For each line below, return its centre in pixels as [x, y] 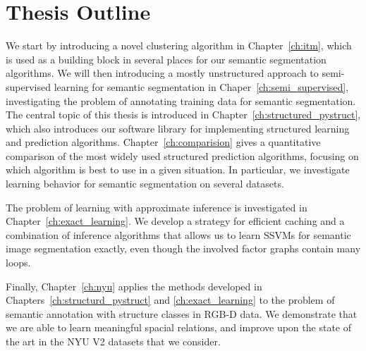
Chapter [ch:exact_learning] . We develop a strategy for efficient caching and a [175, 221]
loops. [18, 263]
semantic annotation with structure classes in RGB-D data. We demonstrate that [182, 313]
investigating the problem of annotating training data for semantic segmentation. [181, 100]
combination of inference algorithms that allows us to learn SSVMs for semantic [178, 234]
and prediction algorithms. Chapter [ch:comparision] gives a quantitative [163, 142]
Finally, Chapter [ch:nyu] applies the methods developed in [134, 286]
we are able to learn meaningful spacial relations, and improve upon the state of [178, 327]
